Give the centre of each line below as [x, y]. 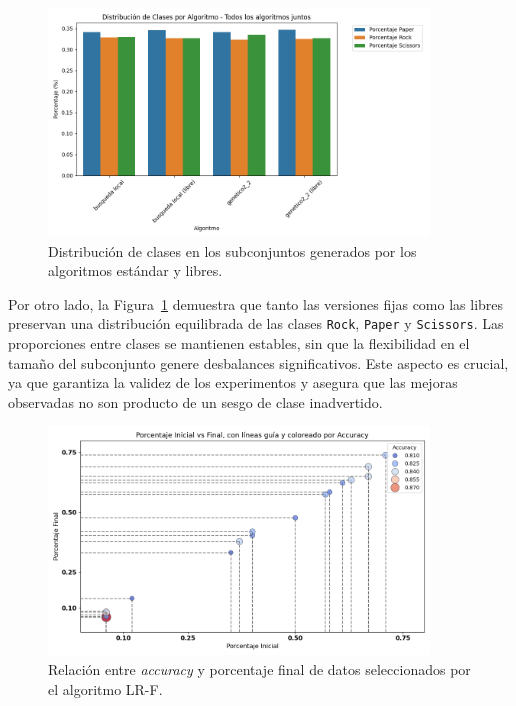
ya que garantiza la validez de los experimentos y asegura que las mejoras [233, 382]
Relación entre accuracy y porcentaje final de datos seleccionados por [259, 668]
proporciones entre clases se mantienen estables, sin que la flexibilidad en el [239, 342]
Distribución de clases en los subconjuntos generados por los [232, 250]
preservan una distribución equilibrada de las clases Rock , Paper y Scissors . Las [256, 323]
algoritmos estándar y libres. [135, 270]
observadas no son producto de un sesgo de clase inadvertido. [195, 401]
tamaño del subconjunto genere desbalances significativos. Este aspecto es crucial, [258, 362]
